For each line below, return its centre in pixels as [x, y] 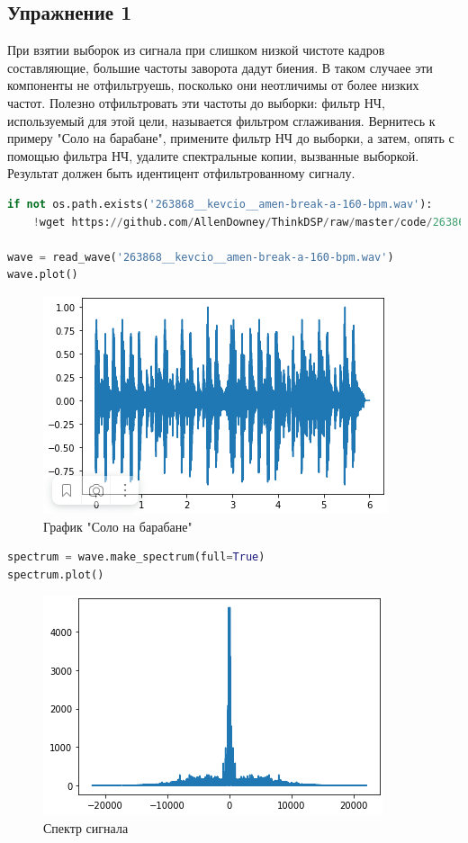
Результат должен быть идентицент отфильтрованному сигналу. [181, 173]
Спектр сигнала [86, 827]
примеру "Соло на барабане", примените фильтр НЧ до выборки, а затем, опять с [231, 138]
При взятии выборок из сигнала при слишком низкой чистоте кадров [196, 50]
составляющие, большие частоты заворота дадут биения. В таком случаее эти [220, 67]
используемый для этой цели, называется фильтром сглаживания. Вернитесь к [221, 120]
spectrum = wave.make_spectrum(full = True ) [136, 557]
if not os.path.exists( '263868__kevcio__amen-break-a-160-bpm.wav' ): [220, 204]
